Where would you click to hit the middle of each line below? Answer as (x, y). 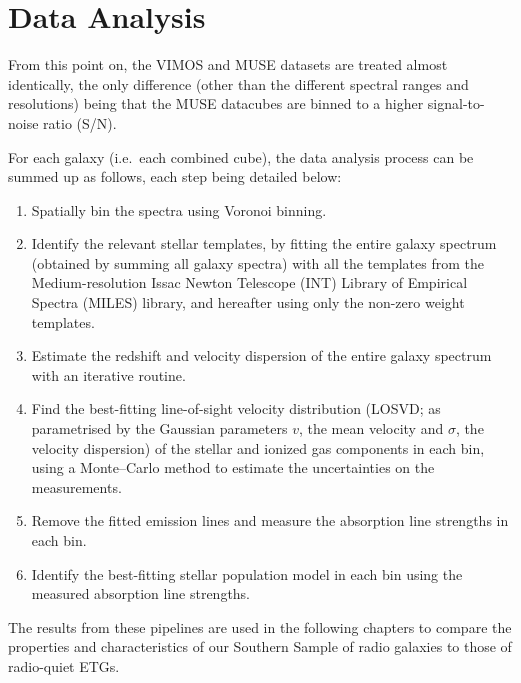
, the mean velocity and (371, 428)
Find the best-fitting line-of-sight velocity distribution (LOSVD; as (236, 408)
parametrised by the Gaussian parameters (159, 428)
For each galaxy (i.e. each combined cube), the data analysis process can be (241, 156)
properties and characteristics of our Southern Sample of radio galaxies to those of (260, 646)
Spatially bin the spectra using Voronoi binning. (179, 209)
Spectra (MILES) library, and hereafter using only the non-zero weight (248, 302)
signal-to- (456, 103)
